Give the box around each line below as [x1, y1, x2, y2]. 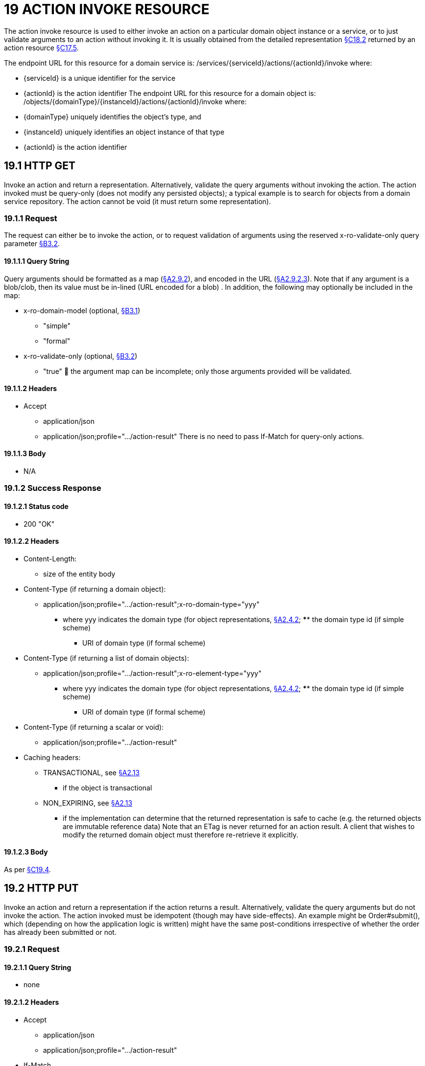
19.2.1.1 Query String [4, 963, 71, 972]
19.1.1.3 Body [4, 449, 46, 458]
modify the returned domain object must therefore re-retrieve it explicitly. [63, 830, 299, 839]
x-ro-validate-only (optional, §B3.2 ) [24, 351, 138, 360]
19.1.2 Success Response [4, 483, 101, 493]
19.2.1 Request [4, 944, 60, 954]
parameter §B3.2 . [4, 239, 60, 248]
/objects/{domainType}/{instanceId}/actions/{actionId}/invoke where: [24, 97, 247, 106]
